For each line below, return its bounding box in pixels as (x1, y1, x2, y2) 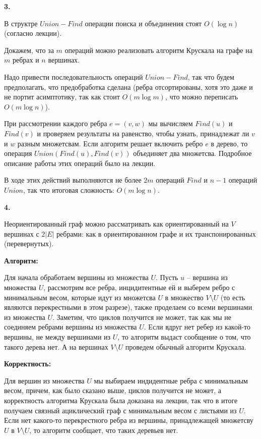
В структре (4, 18, 38, 28)
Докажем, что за (4, 44, 54, 55)
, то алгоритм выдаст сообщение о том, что (117, 332, 251, 342)
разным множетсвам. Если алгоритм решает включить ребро (17, 138, 203, 148)
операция (4, 148, 32, 158)
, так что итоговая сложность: (23, 184, 114, 195)
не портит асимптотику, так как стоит (4, 91, 120, 102)
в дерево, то (211, 138, 248, 148)
